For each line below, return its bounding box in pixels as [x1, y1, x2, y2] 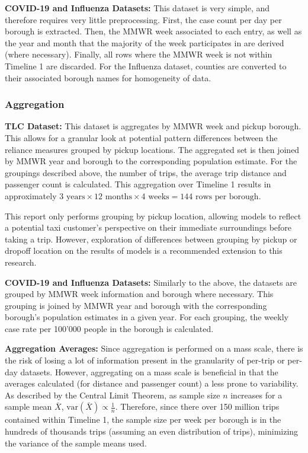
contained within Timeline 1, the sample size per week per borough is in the [5, 413, 281, 426]
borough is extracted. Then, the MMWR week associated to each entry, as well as [5, 25, 302, 37]
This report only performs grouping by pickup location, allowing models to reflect [5, 209, 301, 222]
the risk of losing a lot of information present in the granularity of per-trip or [5, 354, 285, 366]
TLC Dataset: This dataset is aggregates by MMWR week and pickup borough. [5, 120, 301, 132]
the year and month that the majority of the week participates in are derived [5, 36, 284, 49]
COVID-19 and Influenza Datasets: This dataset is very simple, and [5, 2, 270, 14]
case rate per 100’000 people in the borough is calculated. [5, 322, 214, 334]
